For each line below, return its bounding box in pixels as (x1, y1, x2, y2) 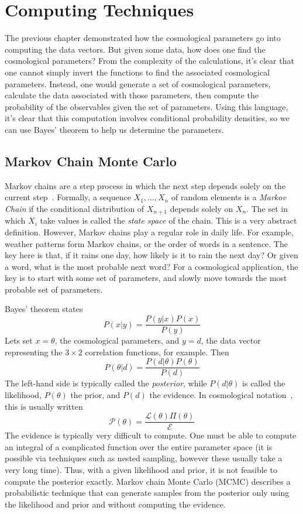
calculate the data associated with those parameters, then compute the (5, 89, 259, 101)
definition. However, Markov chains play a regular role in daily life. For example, (5, 225, 294, 238)
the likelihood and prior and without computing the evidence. (5, 498, 226, 510)
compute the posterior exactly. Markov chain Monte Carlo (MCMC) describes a (5, 475, 291, 487)
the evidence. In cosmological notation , (149, 388, 293, 400)
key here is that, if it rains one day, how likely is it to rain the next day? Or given (5, 249, 298, 261)
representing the (5, 345, 63, 358)
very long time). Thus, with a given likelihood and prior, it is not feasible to (5, 464, 277, 475)
